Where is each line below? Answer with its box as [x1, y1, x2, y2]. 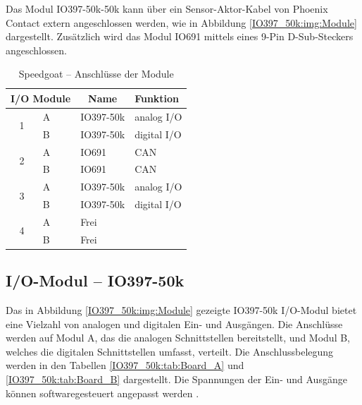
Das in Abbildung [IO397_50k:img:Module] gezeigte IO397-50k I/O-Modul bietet [6, 303, 357, 318]
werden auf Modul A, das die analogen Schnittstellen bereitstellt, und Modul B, [6, 330, 351, 345]
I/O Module [11, 90, 71, 105]
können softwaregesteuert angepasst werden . [6, 385, 199, 400]
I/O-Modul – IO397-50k [6, 270, 185, 291]
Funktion [135, 90, 180, 105]
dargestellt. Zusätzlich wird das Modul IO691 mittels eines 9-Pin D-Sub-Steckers [6, 29, 354, 44]
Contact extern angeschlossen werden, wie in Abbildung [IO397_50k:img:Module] [6, 15, 357, 30]
